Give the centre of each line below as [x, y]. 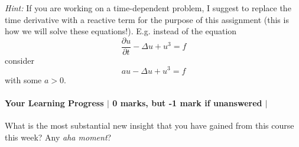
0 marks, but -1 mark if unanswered [187, 102]
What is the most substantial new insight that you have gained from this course [149, 125]
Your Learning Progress [54, 102]
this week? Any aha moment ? [58, 137]
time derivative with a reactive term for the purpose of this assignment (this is [147, 19]
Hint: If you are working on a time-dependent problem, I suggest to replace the [148, 8]
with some [23, 79]
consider [19, 60]
